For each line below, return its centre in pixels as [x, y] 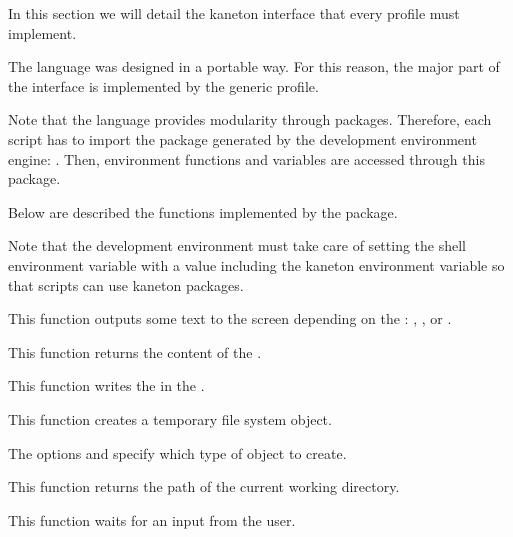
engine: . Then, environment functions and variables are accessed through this [246, 158]
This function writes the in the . [106, 385]
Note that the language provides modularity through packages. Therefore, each [250, 119]
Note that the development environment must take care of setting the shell [237, 245]
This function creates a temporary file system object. [170, 418]
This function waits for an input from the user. [152, 519]
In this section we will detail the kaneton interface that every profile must [234, 13]
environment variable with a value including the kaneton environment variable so [256, 264]
